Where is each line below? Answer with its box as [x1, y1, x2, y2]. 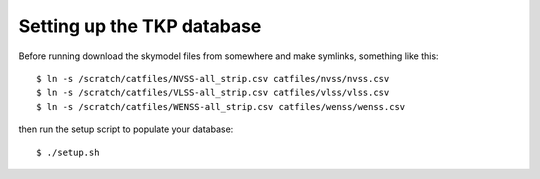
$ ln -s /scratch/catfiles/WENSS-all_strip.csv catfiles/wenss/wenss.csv [36, 101, 406, 112]
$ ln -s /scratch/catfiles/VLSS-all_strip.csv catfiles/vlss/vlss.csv [36, 87, 390, 99]
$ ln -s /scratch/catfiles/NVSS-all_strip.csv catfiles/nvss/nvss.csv [36, 73, 390, 84]
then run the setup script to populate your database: [18, 123, 234, 135]
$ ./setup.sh [36, 146, 100, 158]
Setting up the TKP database [18, 15, 262, 37]
